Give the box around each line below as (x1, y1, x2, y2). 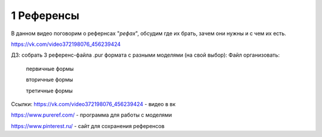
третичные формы (26, 87, 73, 94)
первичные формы (26, 65, 74, 72)
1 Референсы (11, 9, 80, 22)
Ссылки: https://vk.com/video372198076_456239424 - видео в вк (11, 100, 176, 107)
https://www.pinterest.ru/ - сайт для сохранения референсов (11, 122, 165, 129)
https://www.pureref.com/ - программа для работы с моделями (11, 111, 172, 119)
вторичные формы (26, 76, 73, 83)
